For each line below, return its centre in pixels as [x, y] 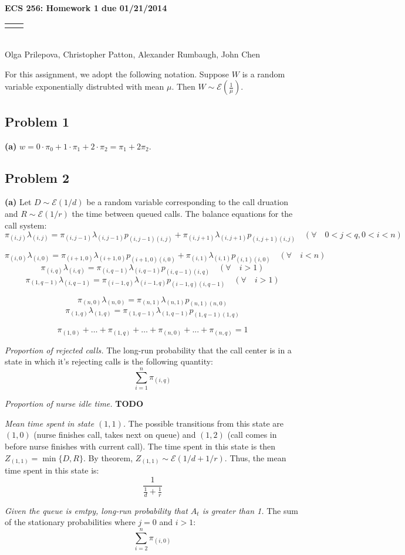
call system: [26, 225]
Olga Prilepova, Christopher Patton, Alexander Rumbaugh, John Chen [133, 54]
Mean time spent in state [50, 423]
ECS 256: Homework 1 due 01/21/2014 [86, 8]
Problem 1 [37, 121]
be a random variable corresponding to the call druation [187, 202]
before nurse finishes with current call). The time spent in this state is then [140, 446]
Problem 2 [37, 177]
